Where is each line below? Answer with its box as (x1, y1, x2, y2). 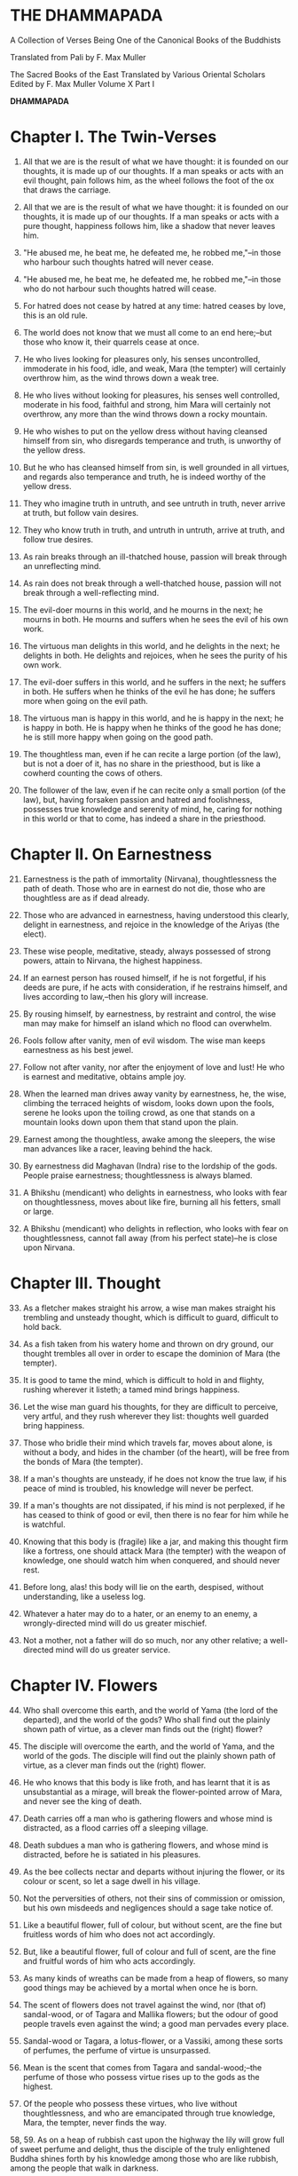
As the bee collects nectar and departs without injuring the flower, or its (22, 1866, 286, 1877)
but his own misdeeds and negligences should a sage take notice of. (22, 1902, 274, 1913)
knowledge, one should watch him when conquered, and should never (22, 1555, 280, 1565)
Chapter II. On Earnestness (10, 844, 212, 865)
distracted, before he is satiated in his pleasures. (22, 1848, 201, 1860)
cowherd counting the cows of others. (22, 767, 163, 778)
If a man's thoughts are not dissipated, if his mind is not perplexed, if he (22, 1499, 286, 1510)
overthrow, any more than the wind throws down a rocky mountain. (22, 408, 268, 419)
